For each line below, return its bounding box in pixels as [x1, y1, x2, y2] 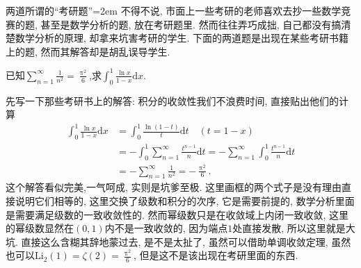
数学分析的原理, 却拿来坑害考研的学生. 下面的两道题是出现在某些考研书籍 [15, 31, 349, 45]
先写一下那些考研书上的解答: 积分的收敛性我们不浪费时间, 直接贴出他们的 [6, 93, 339, 108]
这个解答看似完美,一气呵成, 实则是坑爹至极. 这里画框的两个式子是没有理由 [6, 180, 342, 194]
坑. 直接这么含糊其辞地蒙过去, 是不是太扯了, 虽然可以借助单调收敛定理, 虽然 [6, 234, 351, 249]
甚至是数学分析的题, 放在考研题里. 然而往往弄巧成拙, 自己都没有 [40, 17, 332, 31]
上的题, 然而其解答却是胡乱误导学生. [6, 44, 170, 58]
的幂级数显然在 [6, 221, 74, 235]
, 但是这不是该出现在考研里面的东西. [134, 248, 298, 262]
